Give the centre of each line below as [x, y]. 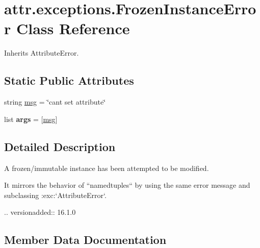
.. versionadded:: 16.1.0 [40, 212]
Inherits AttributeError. [42, 53]
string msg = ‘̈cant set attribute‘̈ [55, 102]
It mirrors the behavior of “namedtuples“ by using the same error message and [127, 185]
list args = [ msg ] [31, 119]
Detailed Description [60, 146]
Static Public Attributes [69, 80]
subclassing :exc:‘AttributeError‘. [55, 195]
